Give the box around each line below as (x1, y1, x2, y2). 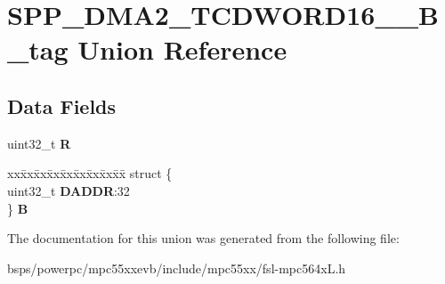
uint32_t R (7, 134, 71, 152)
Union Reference (77, 31, 287, 68)
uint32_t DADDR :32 (7, 181, 130, 199)
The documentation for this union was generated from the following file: (7, 229, 400, 247)
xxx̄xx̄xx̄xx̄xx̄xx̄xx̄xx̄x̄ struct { (7, 164, 173, 183)
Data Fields (7, 92, 117, 119)
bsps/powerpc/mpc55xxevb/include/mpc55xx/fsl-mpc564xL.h (7, 258, 346, 277)
